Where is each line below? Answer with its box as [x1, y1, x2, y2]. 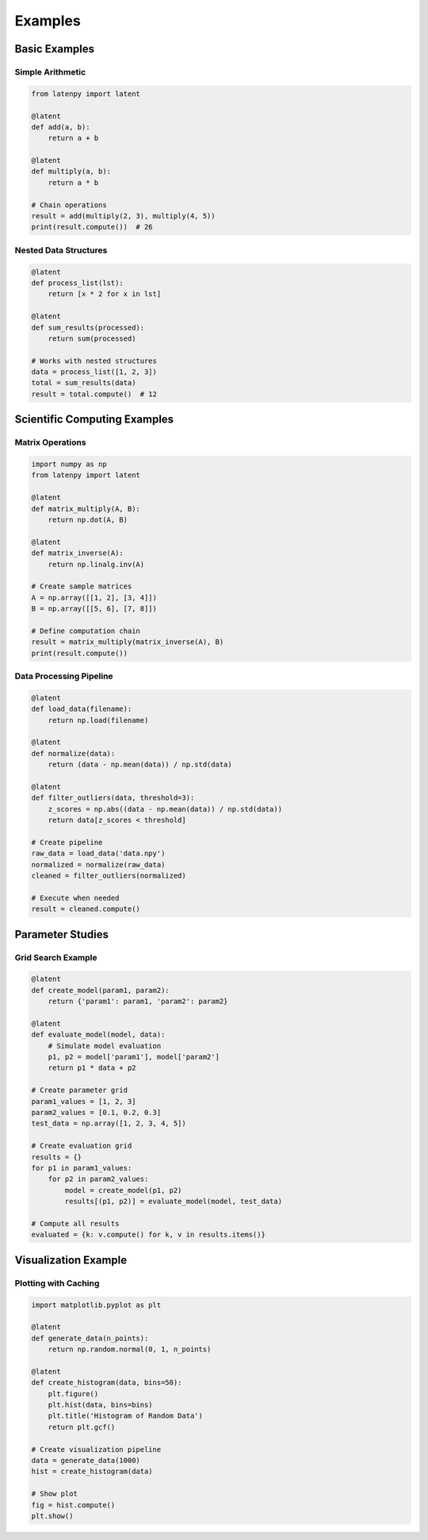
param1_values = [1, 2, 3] [31, 1097, 136, 1106]
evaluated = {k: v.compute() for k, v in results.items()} [31, 1230, 266, 1239]
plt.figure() [48, 1389, 99, 1398]
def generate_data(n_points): [31, 1334, 149, 1342]
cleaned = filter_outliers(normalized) [31, 871, 186, 881]
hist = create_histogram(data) [31, 1467, 154, 1476]
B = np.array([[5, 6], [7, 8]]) [31, 604, 158, 613]
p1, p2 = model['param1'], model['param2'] [48, 1052, 220, 1062]
